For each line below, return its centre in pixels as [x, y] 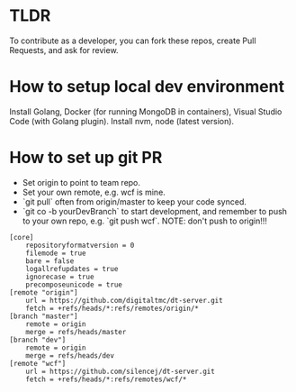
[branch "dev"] [38, 340]
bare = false [50, 261]
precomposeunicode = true [74, 285]
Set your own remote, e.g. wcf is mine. [94, 192]
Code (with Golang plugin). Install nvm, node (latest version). [122, 121]
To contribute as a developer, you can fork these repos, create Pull [133, 41]
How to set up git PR [86, 158]
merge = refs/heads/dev [70, 356]
